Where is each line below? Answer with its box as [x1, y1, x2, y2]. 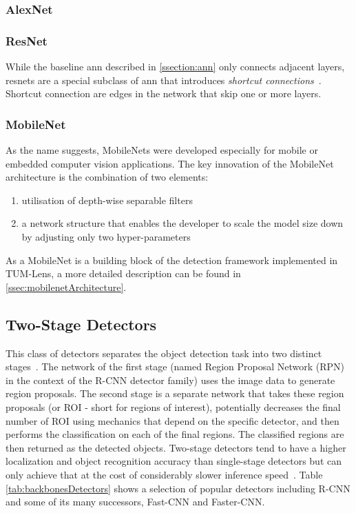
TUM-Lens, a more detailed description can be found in [6, 266, 241, 281]
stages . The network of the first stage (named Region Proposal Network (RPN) [6, 359, 345, 374]
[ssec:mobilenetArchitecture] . [6, 279, 127, 294]
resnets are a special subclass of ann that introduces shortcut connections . [6, 72, 322, 87]
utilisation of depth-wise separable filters [21, 192, 193, 207]
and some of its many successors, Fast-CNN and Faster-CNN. [6, 494, 265, 509]
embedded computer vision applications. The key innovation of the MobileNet [6, 156, 334, 170]
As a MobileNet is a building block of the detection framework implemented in [6, 252, 338, 267]
